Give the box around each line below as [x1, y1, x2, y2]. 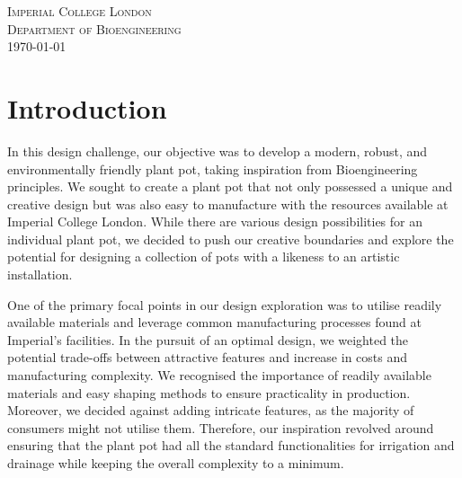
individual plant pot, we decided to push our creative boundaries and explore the [7, 229, 454, 248]
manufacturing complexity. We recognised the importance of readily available [7, 366, 431, 385]
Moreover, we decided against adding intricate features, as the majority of [7, 401, 414, 420]
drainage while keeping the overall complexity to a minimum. [7, 454, 344, 472]
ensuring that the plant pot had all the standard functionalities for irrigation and [7, 436, 455, 455]
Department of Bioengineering [7, 19, 182, 38]
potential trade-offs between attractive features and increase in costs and [7, 348, 408, 367]
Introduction [7, 89, 167, 126]
